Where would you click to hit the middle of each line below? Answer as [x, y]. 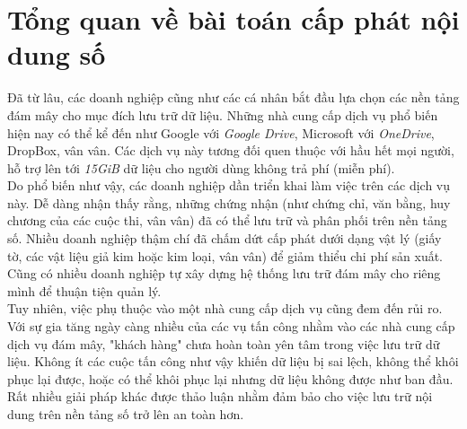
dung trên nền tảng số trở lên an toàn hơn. [126, 414]
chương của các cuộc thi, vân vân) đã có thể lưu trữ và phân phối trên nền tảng [227, 220]
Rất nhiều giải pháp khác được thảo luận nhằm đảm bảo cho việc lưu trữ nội [220, 396]
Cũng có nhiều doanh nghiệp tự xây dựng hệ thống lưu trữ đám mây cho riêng [224, 273]
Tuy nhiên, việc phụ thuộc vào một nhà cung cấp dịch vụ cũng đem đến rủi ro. [225, 308]
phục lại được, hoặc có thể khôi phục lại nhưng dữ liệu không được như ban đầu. [230, 378]
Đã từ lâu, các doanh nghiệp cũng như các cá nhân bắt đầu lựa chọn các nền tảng [233, 97]
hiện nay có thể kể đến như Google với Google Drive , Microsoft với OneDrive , [221, 132]
